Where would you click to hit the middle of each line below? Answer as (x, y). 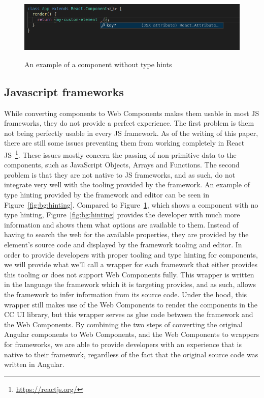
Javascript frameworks (64, 91)
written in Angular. (34, 364)
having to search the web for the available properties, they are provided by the (126, 234)
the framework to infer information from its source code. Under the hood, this (126, 294)
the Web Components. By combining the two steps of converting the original (123, 324)
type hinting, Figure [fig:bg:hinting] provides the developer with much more (122, 215)
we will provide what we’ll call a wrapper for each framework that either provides (131, 264)
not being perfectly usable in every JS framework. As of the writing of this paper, (131, 133)
